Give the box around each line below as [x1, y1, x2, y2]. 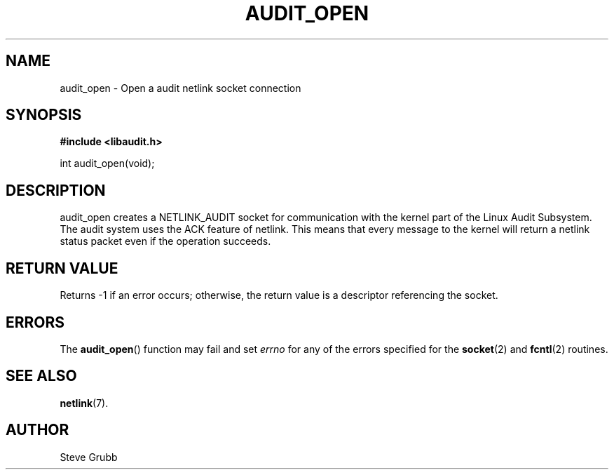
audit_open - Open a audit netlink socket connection [60, 81, 301, 94]
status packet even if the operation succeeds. [60, 235, 271, 248]
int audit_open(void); [60, 157, 155, 170]
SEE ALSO [6, 367, 77, 385]
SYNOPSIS [6, 106, 82, 124]
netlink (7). [60, 396, 109, 409]
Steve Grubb [60, 450, 118, 463]
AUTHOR [6, 421, 69, 439]
